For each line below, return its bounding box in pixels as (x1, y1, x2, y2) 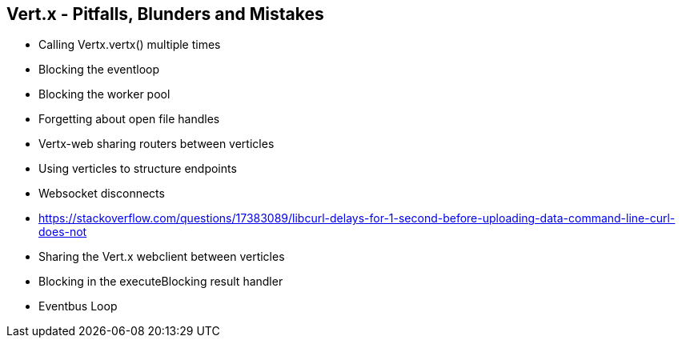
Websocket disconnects (38, 186, 165, 201)
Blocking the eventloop (38, 62, 160, 77)
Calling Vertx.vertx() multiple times (38, 38, 221, 52)
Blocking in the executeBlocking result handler (38, 274, 283, 289)
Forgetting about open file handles (38, 112, 220, 126)
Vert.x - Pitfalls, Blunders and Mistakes (6, 4, 324, 24)
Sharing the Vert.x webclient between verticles (38, 250, 285, 264)
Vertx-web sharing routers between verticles (38, 137, 275, 151)
